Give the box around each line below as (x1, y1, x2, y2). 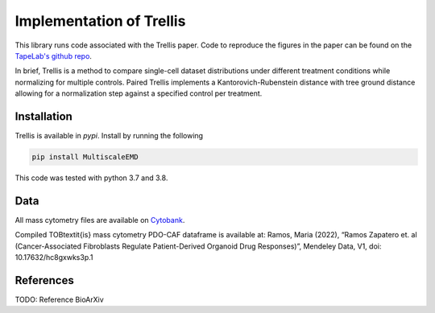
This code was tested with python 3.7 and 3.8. (14, 173, 168, 183)
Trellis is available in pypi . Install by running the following (14, 131, 204, 141)
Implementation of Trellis (14, 12, 186, 30)
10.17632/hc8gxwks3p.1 (14, 253, 93, 262)
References (14, 274, 74, 287)
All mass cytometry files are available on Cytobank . (14, 215, 185, 224)
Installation (14, 109, 72, 123)
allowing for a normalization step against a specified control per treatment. (14, 89, 263, 98)
